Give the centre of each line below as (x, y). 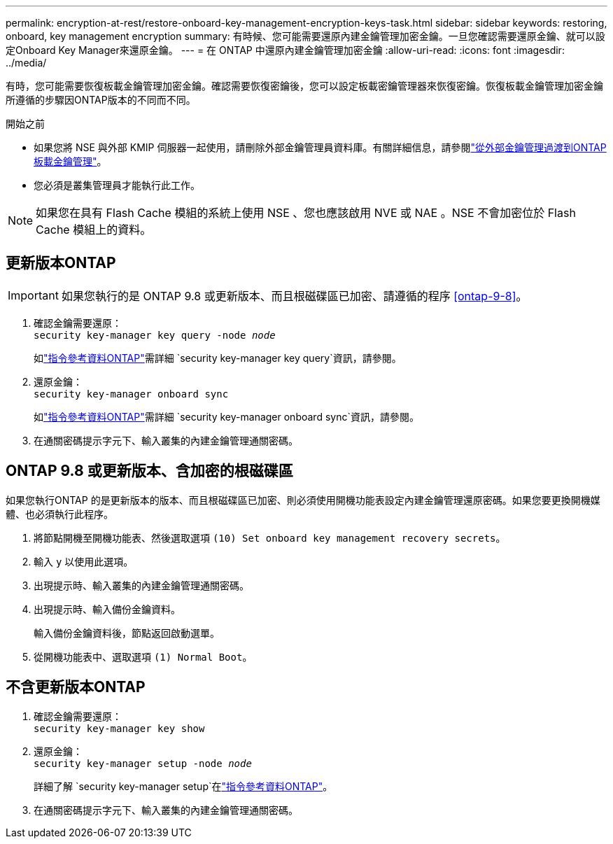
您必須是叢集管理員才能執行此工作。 (117, 185)
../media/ (26, 63)
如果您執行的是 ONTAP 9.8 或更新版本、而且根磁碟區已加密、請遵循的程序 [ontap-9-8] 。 (294, 296)
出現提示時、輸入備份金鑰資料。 (107, 609)
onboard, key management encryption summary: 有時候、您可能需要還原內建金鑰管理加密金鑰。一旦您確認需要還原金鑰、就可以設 (305, 36)
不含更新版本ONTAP (76, 687)
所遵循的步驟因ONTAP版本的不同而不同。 (101, 100)
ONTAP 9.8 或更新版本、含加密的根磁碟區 (149, 471)
